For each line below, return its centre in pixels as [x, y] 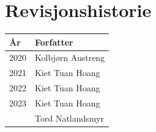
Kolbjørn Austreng [70, 57]
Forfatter [54, 42]
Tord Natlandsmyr [69, 118]
